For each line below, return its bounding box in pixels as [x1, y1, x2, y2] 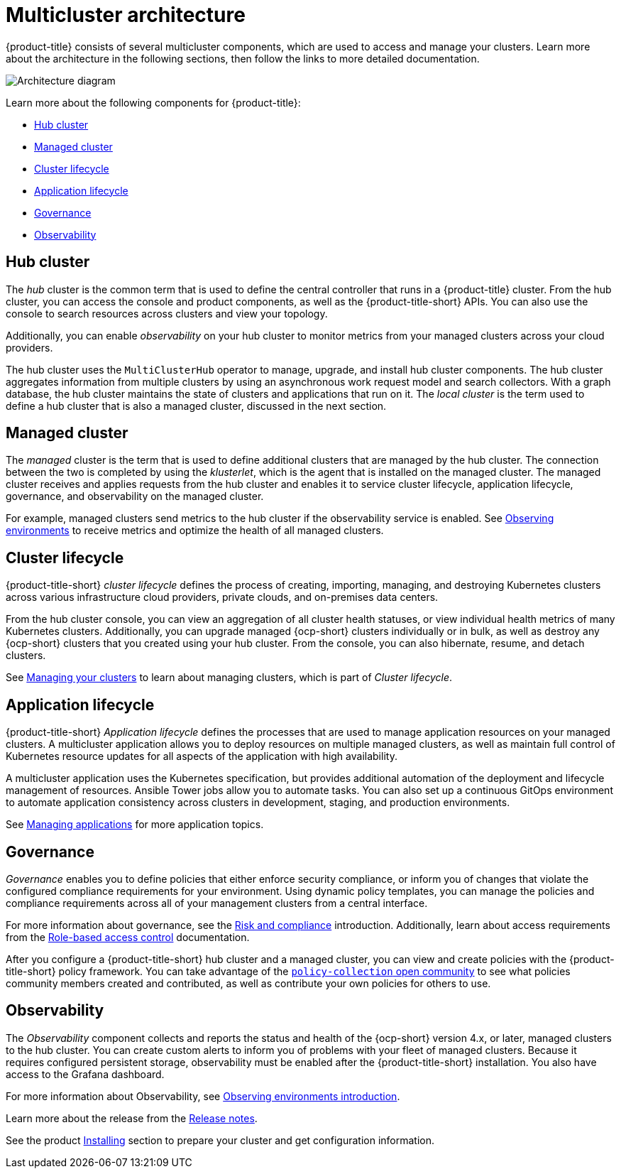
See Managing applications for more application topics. [6, 818, 264, 831]
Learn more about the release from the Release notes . [6, 1112, 258, 1124]
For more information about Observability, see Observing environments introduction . [6, 1089, 400, 1102]
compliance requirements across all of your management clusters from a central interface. [6, 896, 428, 909]
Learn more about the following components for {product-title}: [6, 96, 301, 109]
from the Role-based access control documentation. [6, 930, 250, 943]
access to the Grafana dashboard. [6, 1067, 165, 1080]
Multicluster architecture [6, 3, 246, 27]
